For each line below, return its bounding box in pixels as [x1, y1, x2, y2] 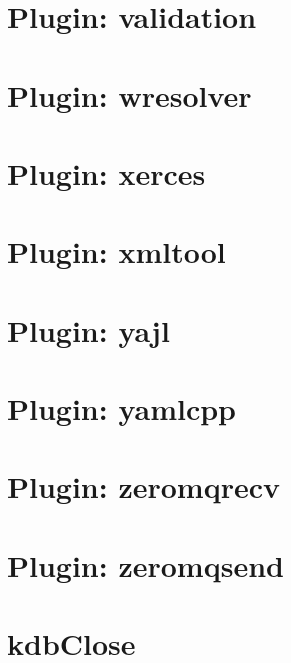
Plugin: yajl [7, 309, 170, 350]
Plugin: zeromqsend [7, 544, 284, 585]
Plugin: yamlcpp [7, 388, 237, 429]
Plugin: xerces [7, 152, 206, 193]
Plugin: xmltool [7, 231, 226, 272]
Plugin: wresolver [7, 74, 252, 115]
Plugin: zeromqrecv [7, 466, 281, 507]
